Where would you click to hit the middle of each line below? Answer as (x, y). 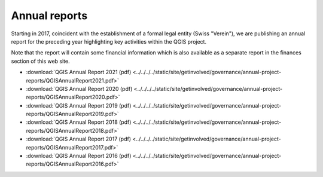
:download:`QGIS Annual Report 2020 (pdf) (79, 89)
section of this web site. (40, 61)
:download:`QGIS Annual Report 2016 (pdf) (79, 156)
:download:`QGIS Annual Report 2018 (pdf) (79, 122)
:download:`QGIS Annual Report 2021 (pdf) (79, 72)
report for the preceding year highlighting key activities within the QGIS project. (109, 41)
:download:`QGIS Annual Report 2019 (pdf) (79, 105)
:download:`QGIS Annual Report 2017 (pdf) (79, 139)
